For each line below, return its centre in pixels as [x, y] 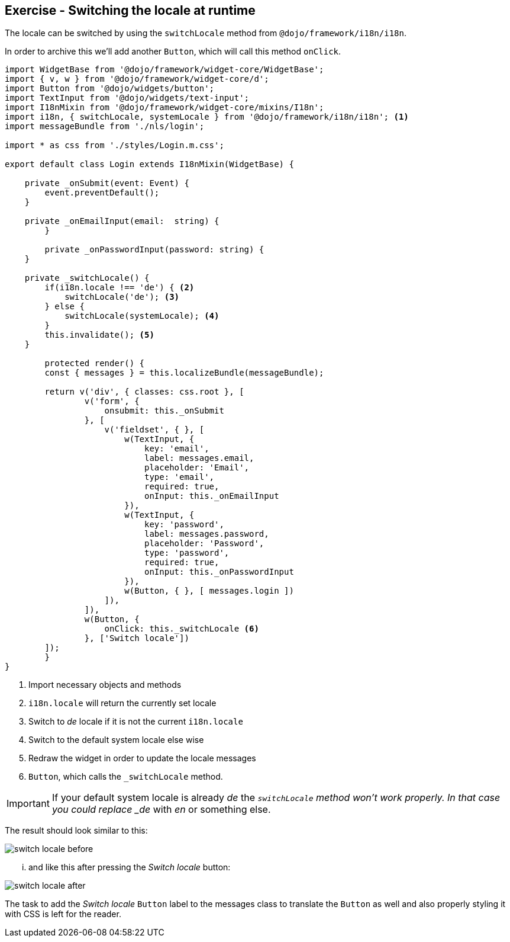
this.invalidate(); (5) [99, 335]
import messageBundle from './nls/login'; [105, 126]
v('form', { [112, 401]
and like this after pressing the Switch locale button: [130, 867]
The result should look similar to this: [76, 831]
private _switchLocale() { [87, 278]
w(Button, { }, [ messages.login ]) [209, 591]
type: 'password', [187, 553]
